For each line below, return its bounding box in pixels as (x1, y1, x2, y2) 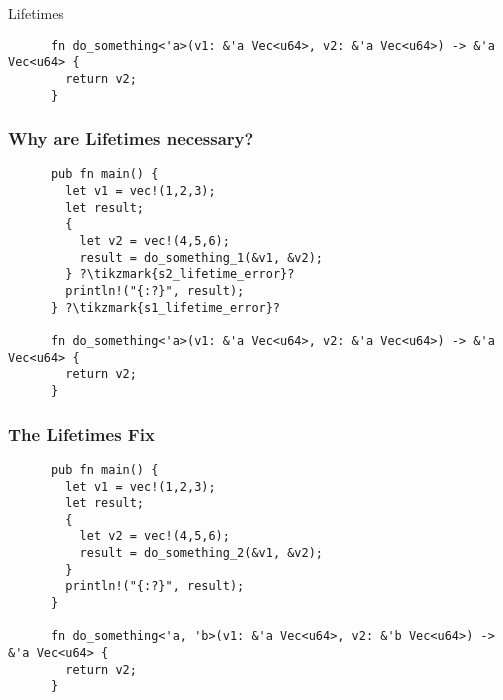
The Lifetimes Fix (8, 421, 155, 446)
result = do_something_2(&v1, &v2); (79, 546, 323, 561)
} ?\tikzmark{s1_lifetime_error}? (50, 300, 281, 315)
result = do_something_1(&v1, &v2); (79, 250, 323, 265)
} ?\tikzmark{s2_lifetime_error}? (65, 267, 295, 282)
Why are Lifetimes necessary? (8, 126, 254, 151)
